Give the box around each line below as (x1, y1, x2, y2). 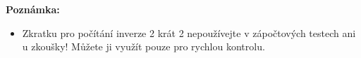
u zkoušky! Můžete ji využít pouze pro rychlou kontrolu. (22, 39, 265, 54)
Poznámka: (6, 2, 60, 16)
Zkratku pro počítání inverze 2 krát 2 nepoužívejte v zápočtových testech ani (22, 25, 356, 40)
